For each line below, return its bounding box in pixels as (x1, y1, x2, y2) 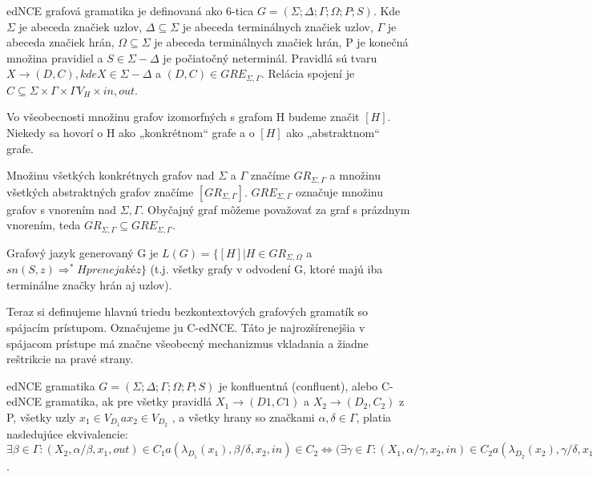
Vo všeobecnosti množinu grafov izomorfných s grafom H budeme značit (6, 108, 360, 125)
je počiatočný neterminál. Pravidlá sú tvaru (163, 49, 377, 66)
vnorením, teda (6, 216, 81, 233)
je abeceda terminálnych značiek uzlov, (182, 18, 373, 34)
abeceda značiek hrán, (6, 34, 115, 51)
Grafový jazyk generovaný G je (6, 244, 159, 261)
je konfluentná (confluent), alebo (218, 377, 378, 394)
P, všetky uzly (6, 408, 76, 425)
